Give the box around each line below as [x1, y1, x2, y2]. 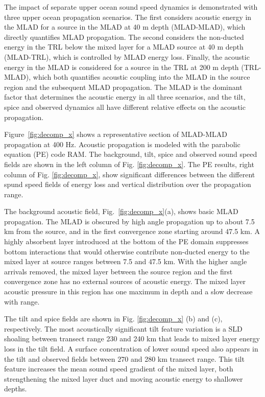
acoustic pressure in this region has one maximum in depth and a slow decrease [4, 286, 253, 297]
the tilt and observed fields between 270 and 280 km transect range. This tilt [4, 353, 245, 364]
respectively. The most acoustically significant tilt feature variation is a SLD [4, 323, 243, 334]
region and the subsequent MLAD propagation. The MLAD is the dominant [4, 81, 243, 92]
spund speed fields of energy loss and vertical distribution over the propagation [4, 179, 251, 190]
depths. [4, 383, 27, 394]
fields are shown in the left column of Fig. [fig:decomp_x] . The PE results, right [4, 158, 254, 169]
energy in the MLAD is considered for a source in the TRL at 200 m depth [4, 61, 239, 72]
